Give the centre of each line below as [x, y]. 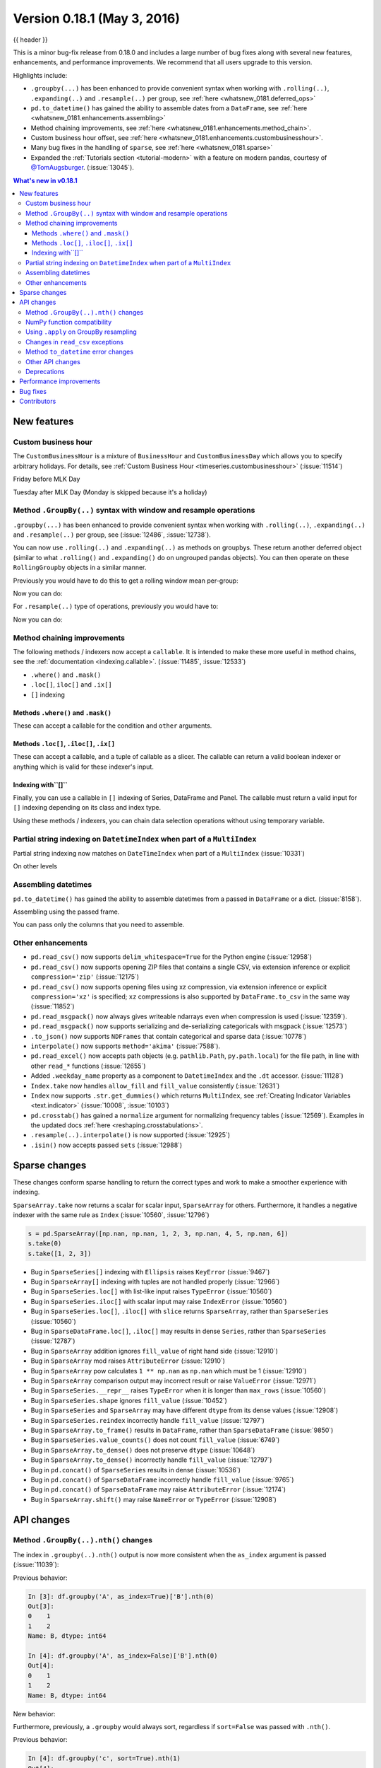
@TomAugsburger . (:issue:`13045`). [82, 168]
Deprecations [45, 372]
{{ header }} [31, 40]
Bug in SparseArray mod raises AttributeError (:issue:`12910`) [128, 1361]
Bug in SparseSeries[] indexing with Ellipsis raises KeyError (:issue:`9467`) [150, 1272]
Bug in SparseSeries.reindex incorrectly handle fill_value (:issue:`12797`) [147, 1420]
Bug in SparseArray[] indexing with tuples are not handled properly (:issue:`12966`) [155, 1282]
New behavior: [34, 1714]
